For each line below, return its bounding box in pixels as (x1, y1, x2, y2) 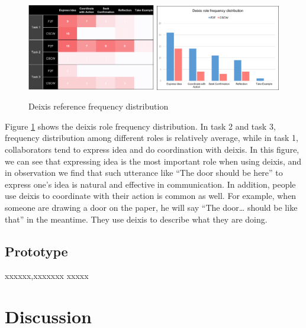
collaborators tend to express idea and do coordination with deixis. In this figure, (5, 143, 299, 156)
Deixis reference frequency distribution (28, 100, 169, 112)
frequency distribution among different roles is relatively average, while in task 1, (5, 131, 298, 144)
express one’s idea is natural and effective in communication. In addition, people (5, 178, 296, 190)
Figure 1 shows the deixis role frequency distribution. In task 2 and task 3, (5, 120, 276, 132)
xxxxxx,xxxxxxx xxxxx (5, 269, 89, 282)
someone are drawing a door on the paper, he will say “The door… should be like (5, 201, 298, 214)
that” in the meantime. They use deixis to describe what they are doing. (5, 213, 268, 225)
